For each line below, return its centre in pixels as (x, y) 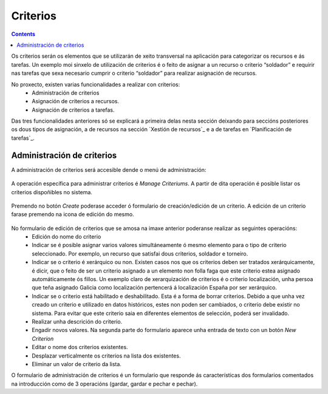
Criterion (43, 338)
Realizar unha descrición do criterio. (77, 321)
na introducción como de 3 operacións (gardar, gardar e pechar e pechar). (104, 384)
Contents (23, 34)
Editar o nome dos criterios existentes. (80, 347)
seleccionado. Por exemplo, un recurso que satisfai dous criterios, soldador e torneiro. (140, 253)
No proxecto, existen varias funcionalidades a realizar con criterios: (96, 84)
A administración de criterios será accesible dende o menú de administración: (109, 169)
